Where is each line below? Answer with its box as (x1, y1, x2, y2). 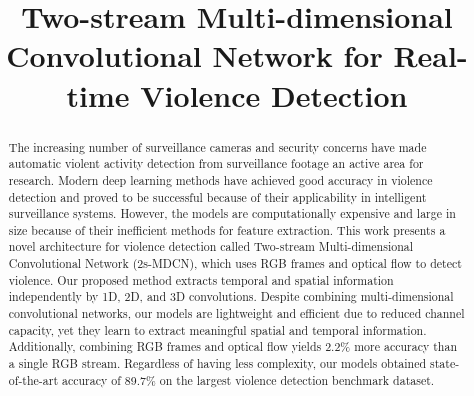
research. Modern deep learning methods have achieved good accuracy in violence (8, 171, 433, 188)
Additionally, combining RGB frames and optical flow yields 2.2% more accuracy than (8, 338, 458, 355)
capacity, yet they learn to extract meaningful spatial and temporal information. (8, 321, 427, 338)
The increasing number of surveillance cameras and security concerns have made (8, 138, 427, 155)
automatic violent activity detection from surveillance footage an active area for (8, 155, 424, 172)
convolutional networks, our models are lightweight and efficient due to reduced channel (8, 305, 465, 322)
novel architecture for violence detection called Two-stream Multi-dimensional (8, 238, 413, 255)
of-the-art (8, 371, 59, 388)
